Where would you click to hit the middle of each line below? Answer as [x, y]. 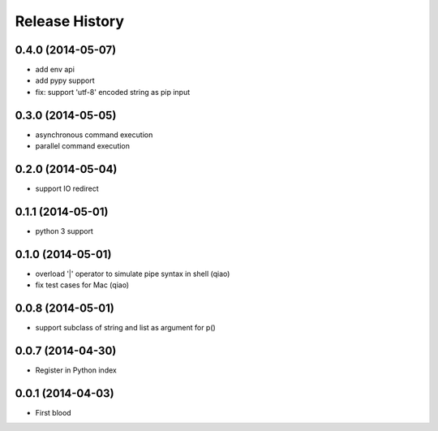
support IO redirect [67, 189]
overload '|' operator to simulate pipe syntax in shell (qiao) [133, 274]
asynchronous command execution [94, 135]
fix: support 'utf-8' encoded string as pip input [113, 92]
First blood [54, 412]
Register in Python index [76, 370]
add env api [55, 70]
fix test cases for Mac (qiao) [82, 285]
